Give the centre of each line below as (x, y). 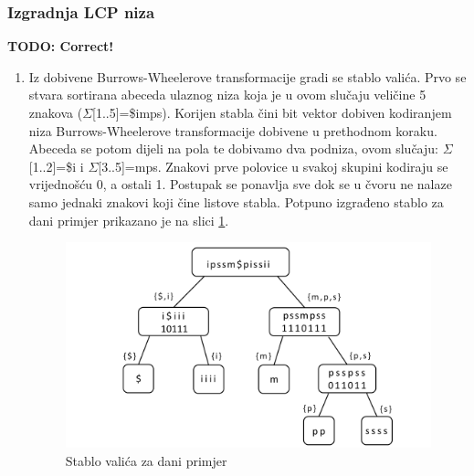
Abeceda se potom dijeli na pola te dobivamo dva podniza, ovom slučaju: (233, 148)
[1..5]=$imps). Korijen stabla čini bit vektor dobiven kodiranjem (272, 112)
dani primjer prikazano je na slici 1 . (129, 220)
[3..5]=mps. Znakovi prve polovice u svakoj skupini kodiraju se (273, 166)
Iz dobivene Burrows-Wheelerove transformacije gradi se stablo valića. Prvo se (248, 76)
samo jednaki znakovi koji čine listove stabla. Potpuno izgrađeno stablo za (236, 201)
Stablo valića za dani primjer (146, 460)
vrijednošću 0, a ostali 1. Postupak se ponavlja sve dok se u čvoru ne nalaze (240, 184)
